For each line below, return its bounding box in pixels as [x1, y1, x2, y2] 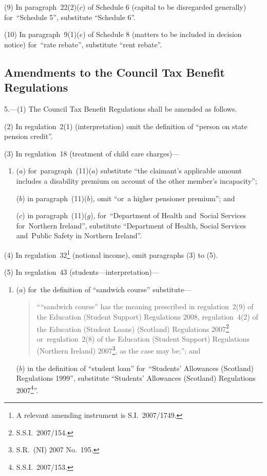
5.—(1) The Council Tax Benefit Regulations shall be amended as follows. [4, 103, 237, 114]
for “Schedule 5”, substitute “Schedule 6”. [4, 11, 136, 22]
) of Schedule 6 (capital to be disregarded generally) [82, 2, 246, 12]
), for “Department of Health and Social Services [90, 210, 246, 221]
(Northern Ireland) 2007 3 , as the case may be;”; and [36, 344, 201, 356]
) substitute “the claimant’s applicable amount [95, 165, 242, 176]
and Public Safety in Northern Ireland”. [16, 230, 142, 241]
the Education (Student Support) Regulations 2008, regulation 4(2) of [36, 311, 258, 322]
